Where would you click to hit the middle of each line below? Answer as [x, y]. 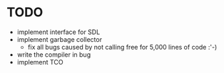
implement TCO [40, 62]
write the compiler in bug [54, 55]
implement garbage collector [60, 39]
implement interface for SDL [58, 32]
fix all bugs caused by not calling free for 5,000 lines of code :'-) [122, 47]
